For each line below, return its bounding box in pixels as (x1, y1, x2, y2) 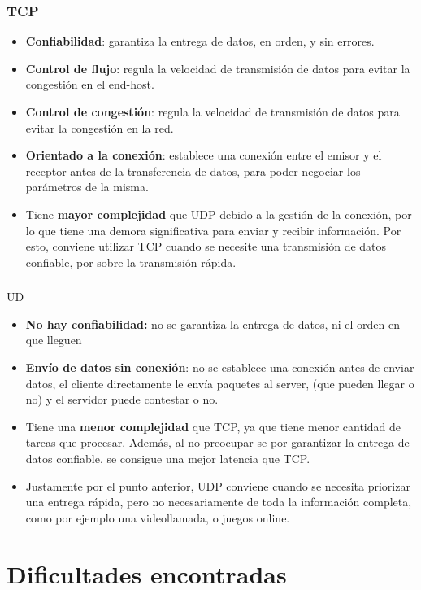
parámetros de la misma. (25, 178, 149, 195)
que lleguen (25, 331, 82, 348)
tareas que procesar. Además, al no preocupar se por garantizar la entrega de (25, 434, 410, 451)
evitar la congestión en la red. (25, 119, 174, 136)
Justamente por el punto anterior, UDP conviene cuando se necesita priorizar (25, 477, 410, 494)
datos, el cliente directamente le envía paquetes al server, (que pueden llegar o (25, 374, 414, 391)
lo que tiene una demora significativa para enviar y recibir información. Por (25, 221, 401, 238)
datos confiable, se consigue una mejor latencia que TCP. (25, 450, 310, 467)
